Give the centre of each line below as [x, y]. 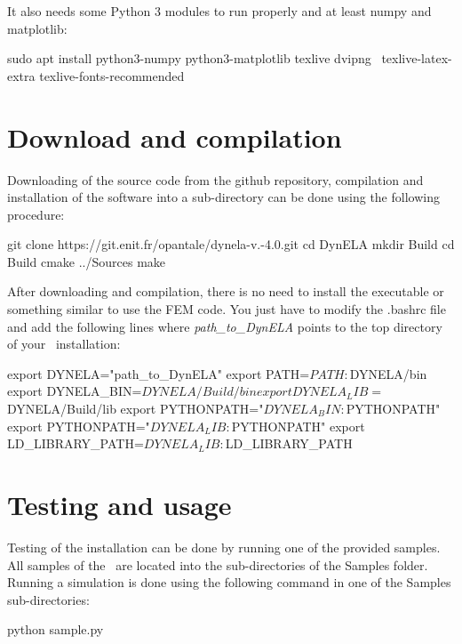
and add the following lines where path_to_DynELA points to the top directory [225, 326]
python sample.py [56, 629]
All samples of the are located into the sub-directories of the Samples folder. [218, 564]
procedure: [36, 214]
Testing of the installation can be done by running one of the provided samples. [224, 547]
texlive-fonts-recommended [112, 75]
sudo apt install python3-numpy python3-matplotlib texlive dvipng [189, 58]
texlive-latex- [417, 58]
